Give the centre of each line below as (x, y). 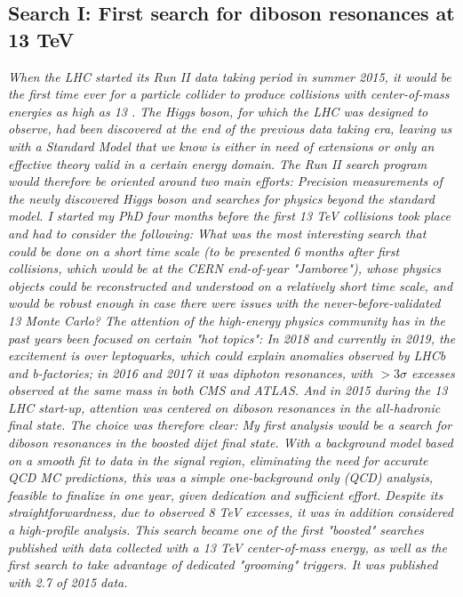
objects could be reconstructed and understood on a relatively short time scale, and (231, 285)
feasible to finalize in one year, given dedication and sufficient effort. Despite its (226, 494)
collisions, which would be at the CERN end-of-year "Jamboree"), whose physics (225, 268)
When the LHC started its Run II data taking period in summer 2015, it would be (230, 76)
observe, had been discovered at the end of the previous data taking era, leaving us (230, 129)
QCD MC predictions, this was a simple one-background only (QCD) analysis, (221, 477)
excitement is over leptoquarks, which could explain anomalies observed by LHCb (227, 355)
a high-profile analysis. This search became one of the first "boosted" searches (216, 530)
